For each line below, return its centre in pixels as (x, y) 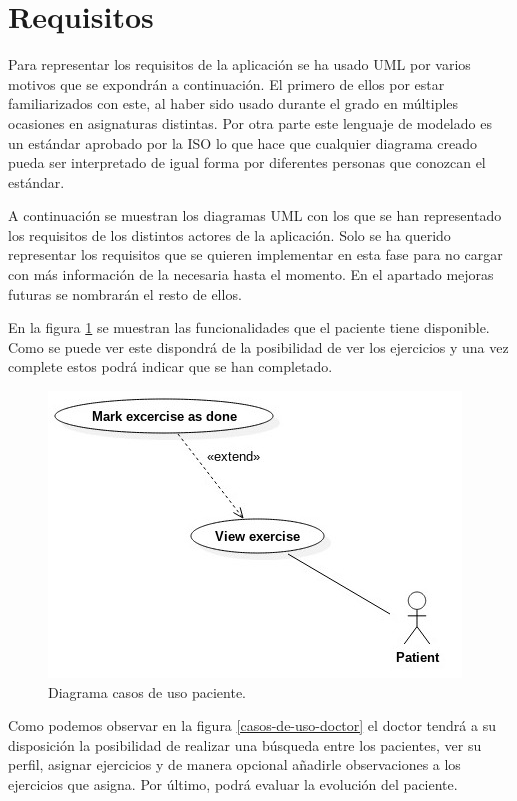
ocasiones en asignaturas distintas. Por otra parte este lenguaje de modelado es (250, 122)
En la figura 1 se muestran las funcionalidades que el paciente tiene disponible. (249, 327)
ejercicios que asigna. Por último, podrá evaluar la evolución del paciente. (233, 784)
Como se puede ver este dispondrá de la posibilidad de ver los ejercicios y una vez (258, 346)
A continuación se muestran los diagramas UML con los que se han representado (255, 215)
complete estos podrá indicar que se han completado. (170, 366)
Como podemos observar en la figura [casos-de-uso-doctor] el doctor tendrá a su (252, 725)
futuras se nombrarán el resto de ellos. (125, 293)
